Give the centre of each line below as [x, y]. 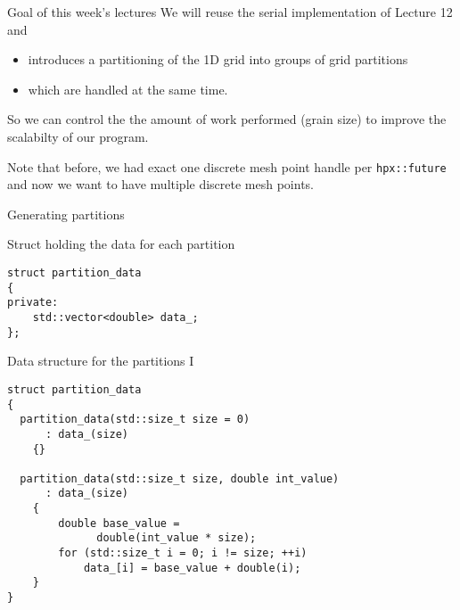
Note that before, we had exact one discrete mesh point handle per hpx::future [227, 166]
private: [33, 303]
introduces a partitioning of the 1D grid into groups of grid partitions [218, 59]
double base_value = [119, 523]
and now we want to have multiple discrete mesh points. [161, 184]
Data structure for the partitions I [101, 361]
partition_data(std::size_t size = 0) [135, 420]
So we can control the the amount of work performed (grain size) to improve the [227, 119]
